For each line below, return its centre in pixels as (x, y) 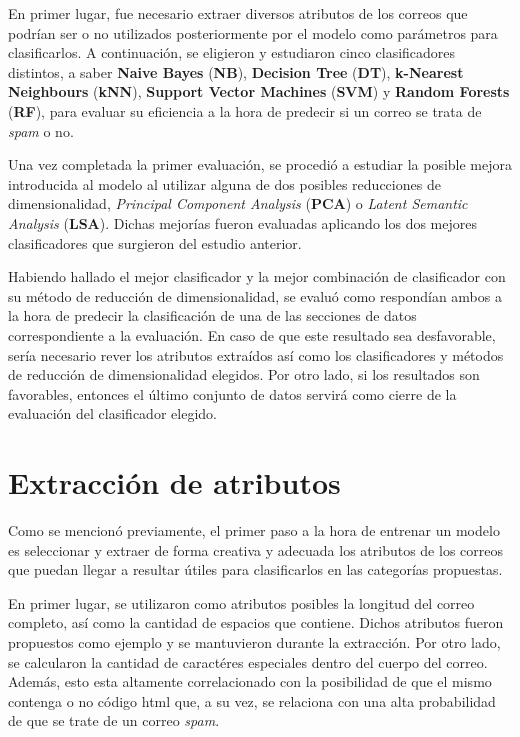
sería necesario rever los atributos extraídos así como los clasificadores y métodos (256, 354)
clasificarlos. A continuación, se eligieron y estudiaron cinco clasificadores (232, 52)
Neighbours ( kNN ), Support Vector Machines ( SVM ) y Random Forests (259, 91)
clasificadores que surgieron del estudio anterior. (155, 242)
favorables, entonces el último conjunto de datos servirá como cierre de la (232, 393)
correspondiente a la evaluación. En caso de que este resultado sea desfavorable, (252, 334)
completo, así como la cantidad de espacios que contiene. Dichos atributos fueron (256, 622)
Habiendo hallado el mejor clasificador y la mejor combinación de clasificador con (257, 276)
